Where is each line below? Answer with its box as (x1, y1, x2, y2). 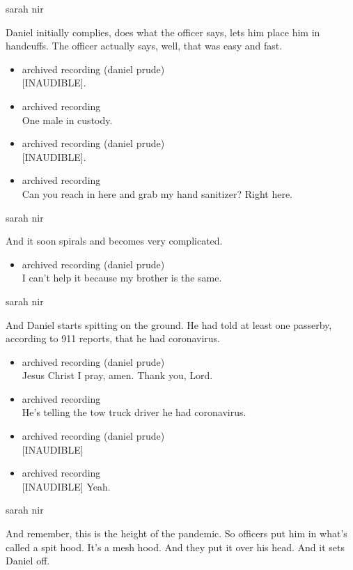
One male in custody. (22, 112, 113, 127)
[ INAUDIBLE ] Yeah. (22, 479, 111, 493)
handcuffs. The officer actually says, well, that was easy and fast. (6, 38, 283, 53)
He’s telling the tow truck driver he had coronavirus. (22, 405, 246, 419)
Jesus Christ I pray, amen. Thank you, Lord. (22, 368, 213, 383)
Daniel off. (6, 553, 50, 568)
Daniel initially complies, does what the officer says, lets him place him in (6, 24, 320, 39)
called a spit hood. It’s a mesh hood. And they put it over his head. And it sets (6, 539, 345, 554)
